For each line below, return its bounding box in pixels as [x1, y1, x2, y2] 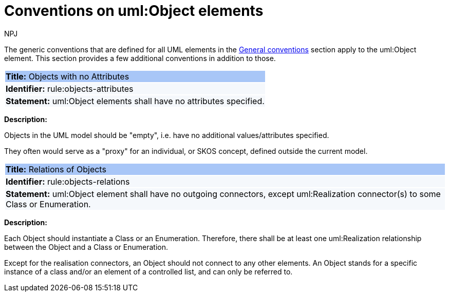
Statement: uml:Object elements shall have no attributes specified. [6, 95, 265, 106]
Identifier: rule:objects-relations [6, 176, 130, 187]
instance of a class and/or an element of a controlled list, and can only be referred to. [4, 267, 293, 276]
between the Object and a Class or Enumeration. [4, 242, 168, 251]
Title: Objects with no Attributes [6, 71, 129, 82]
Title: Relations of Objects [6, 164, 106, 174]
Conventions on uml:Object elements [4, 2, 264, 19]
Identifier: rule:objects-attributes [6, 83, 134, 94]
